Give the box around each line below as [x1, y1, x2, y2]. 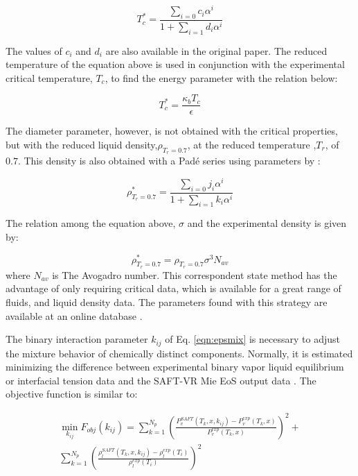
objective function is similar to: [6, 386, 138, 401]
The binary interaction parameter [6, 332, 148, 346]
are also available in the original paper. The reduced [105, 43, 328, 58]
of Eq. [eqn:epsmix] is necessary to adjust [165, 332, 340, 346]
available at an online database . [6, 308, 143, 323]
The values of [6, 43, 62, 58]
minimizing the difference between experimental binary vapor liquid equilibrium [6, 359, 344, 374]
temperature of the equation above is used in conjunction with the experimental [6, 57, 345, 71]
